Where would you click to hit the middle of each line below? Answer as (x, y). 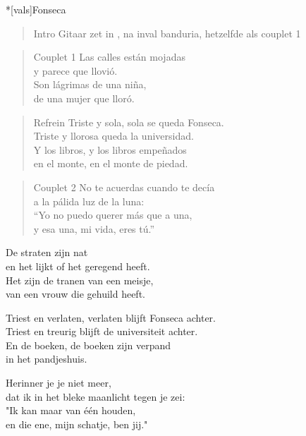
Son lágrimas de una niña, (90, 84)
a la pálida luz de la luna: (89, 201)
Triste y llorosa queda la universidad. (114, 136)
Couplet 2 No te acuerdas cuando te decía (124, 187)
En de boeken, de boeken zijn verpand (88, 345)
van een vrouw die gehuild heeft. (75, 294)
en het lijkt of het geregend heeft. (78, 266)
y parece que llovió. (75, 70)
